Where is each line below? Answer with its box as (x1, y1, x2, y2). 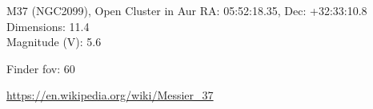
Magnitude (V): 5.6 (6, 33, 102, 50)
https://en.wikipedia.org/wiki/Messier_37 (6, 87, 214, 103)
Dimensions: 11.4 (6, 18, 90, 34)
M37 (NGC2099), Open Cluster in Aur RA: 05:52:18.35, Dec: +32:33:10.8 (6, 2, 367, 18)
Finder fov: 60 (6, 60, 75, 76)
